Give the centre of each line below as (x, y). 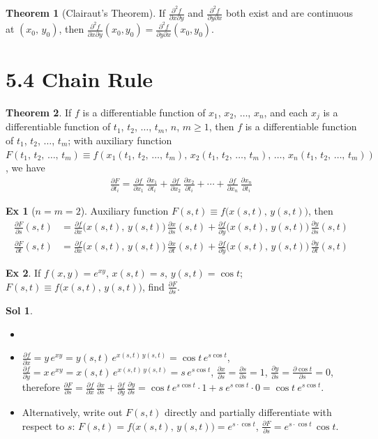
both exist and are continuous (289, 13)
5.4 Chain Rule (80, 78)
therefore (41, 387)
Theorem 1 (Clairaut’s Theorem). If (86, 13)
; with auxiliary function (120, 140)
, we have (25, 168)
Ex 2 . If (23, 273)
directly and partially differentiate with (248, 412)
